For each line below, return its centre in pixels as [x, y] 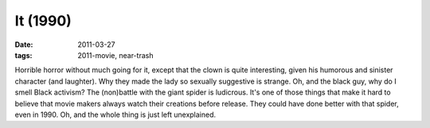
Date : [24, 45]
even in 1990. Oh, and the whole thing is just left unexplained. [115, 114]
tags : [23, 55]
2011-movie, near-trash [115, 55]
